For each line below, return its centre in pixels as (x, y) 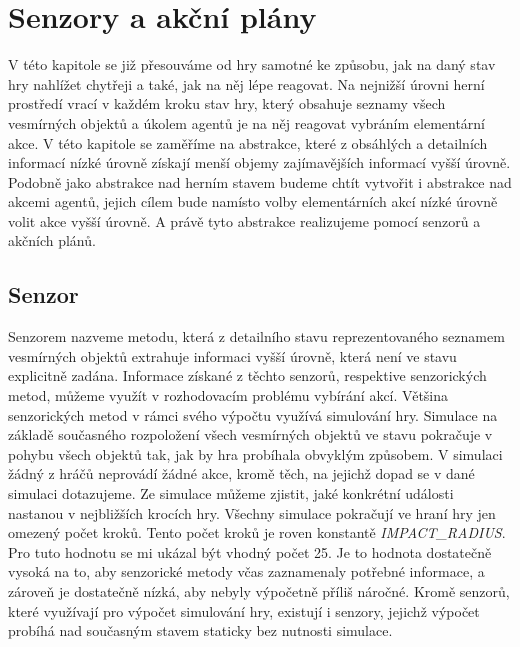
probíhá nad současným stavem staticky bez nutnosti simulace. (200, 630)
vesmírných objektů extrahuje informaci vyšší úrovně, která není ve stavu (232, 355)
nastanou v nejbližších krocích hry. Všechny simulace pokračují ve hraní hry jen (252, 512)
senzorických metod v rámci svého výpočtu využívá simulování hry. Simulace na (253, 414)
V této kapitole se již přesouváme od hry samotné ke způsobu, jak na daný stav (252, 64)
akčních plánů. (52, 240)
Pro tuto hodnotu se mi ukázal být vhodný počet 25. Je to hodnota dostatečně (250, 551)
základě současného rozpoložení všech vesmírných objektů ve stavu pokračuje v (250, 434)
